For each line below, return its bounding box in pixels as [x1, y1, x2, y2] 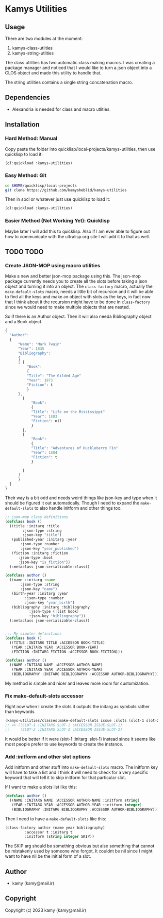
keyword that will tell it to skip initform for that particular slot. [5, 775, 126, 780]
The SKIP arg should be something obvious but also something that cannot [5, 843, 155, 849]
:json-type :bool [17, 555, 53, 560]
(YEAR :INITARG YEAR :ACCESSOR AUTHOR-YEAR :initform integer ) [11, 802, 142, 807]
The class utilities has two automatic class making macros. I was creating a [5, 60, 155, 65]
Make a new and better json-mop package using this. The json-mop [5, 273, 141, 279]
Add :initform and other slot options [5, 753, 91, 760]
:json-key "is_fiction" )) [17, 560, 70, 565]
